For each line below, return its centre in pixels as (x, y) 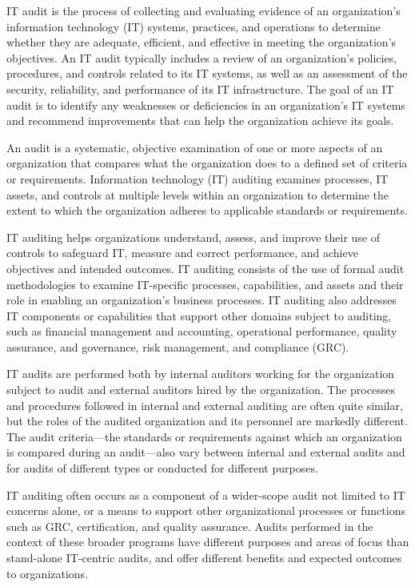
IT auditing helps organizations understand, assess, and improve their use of (194, 237)
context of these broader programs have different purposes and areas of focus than (208, 542)
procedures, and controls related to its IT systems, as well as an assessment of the (207, 73)
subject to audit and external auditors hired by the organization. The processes (201, 390)
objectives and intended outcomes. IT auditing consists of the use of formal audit (206, 268)
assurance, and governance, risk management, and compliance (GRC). (178, 346)
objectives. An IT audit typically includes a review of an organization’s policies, (202, 57)
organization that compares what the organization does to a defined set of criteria (207, 163)
